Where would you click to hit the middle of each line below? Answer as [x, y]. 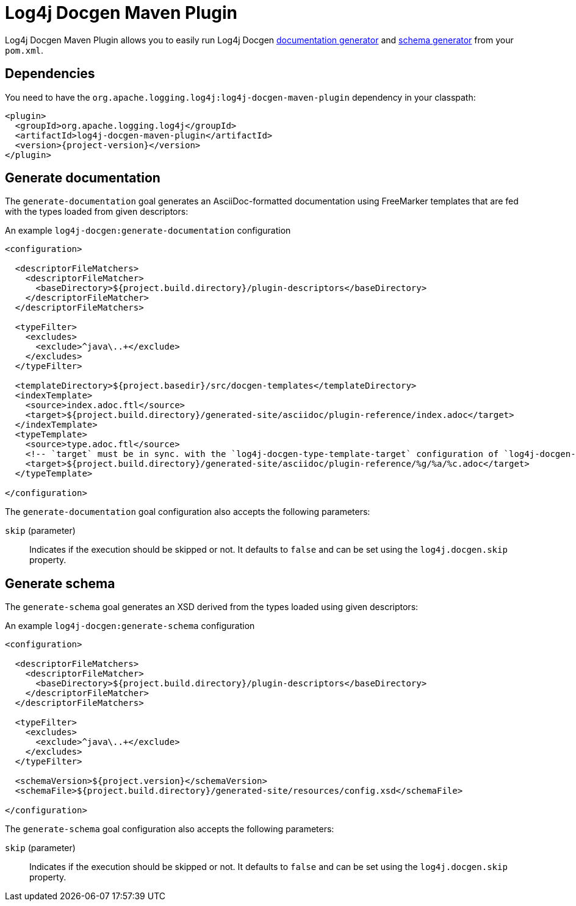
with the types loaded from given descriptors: [97, 212]
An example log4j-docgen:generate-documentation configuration [148, 231]
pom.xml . [24, 50]
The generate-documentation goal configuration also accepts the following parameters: [188, 512]
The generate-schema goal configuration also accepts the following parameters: [170, 829]
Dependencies [50, 74]
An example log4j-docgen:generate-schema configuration [130, 626]
